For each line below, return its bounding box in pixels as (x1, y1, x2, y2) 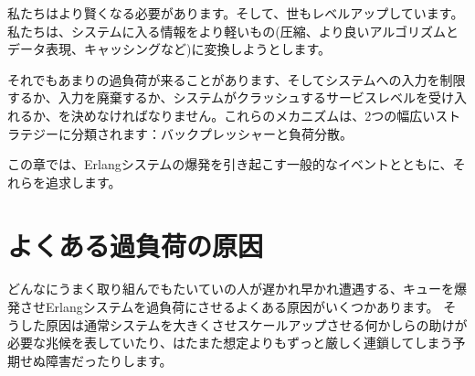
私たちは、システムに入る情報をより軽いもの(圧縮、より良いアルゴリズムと (7, 21, 459, 40)
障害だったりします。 (45, 350, 173, 370)
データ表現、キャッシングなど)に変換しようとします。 (7, 39, 332, 59)
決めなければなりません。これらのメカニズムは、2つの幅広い (70, 105, 436, 124)
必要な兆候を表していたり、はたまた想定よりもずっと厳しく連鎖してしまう (7, 333, 453, 352)
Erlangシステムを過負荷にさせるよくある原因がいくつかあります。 (45, 297, 439, 317)
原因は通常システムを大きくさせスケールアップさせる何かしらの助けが (45, 315, 468, 334)
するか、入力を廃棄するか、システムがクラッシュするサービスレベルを (7, 88, 429, 107)
